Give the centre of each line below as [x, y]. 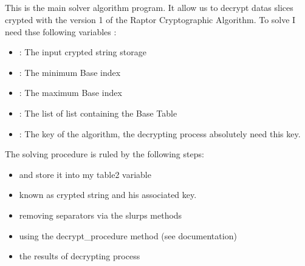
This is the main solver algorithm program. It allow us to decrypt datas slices [149, 8]
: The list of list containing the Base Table [98, 113]
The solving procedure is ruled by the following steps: [105, 154]
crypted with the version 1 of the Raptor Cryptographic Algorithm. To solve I [150, 19]
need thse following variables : [61, 31]
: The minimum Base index [70, 72]
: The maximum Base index [70, 93]
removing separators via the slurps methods [101, 215]
